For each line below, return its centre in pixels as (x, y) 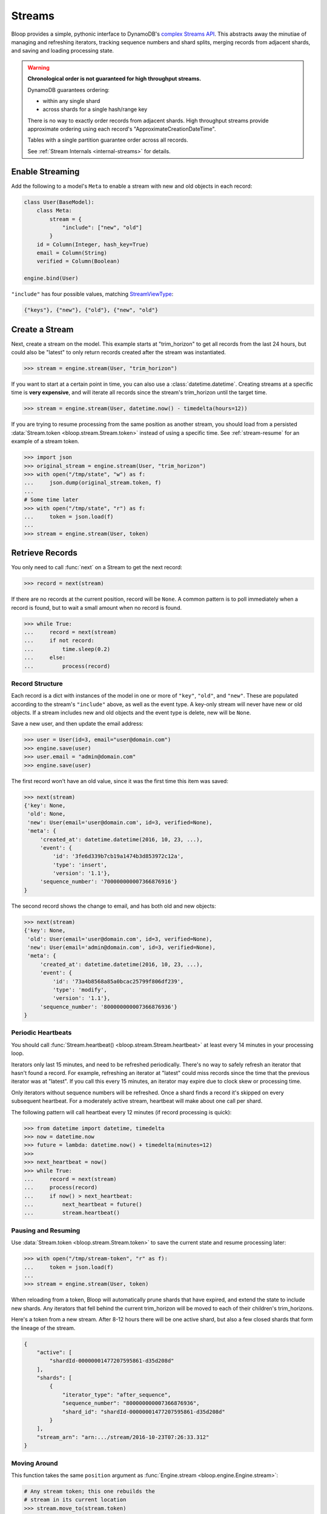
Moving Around (35, 1463)
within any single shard (71, 101)
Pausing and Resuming (46, 1231)
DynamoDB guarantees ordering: (69, 90)
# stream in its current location (75, 1500)
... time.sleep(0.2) (67, 649)
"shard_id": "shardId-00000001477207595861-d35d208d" (144, 1412)
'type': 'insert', (80, 865)
